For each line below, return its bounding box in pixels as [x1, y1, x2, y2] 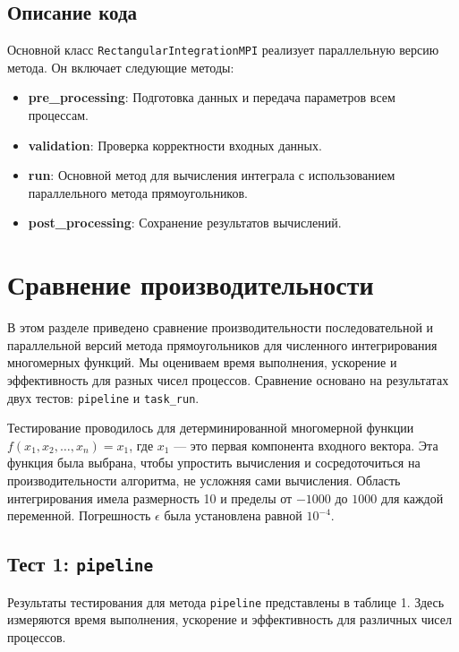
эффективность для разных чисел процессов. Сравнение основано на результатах [7, 370, 449, 389]
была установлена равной [164, 506, 302, 525]
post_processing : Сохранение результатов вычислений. [28, 213, 342, 232]
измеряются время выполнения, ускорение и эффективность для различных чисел [7, 610, 452, 629]
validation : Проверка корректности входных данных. [28, 135, 322, 154]
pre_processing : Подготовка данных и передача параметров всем [28, 88, 395, 107]
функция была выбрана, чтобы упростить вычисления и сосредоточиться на [7, 453, 421, 472]
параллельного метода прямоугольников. [28, 183, 248, 202]
